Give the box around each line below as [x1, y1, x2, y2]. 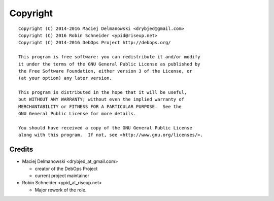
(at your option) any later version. [18, 75, 113, 81]
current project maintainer [35, 173, 90, 179]
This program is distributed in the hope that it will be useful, [18, 89, 187, 95]
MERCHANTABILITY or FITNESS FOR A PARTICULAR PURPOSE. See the [18, 104, 182, 109]
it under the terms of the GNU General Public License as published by [18, 61, 200, 67]
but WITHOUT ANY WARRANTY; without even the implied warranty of [18, 96, 185, 103]
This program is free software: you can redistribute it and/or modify [18, 54, 200, 60]
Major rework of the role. [35, 187, 87, 193]
